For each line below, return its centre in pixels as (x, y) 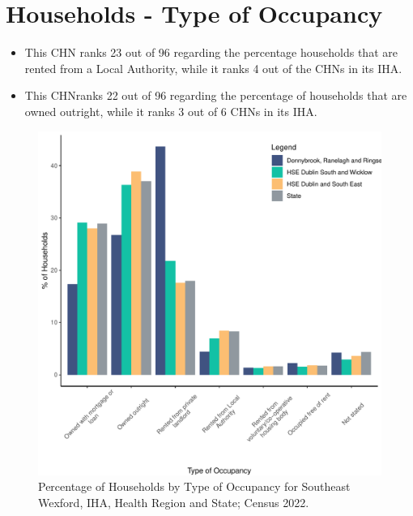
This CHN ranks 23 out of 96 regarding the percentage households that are (211, 52)
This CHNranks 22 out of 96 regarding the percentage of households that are (216, 95)
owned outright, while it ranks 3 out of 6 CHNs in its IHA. (171, 111)
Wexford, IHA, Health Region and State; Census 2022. (174, 502)
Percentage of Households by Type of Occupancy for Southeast (194, 486)
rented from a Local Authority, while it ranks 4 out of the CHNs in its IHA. (213, 68)
